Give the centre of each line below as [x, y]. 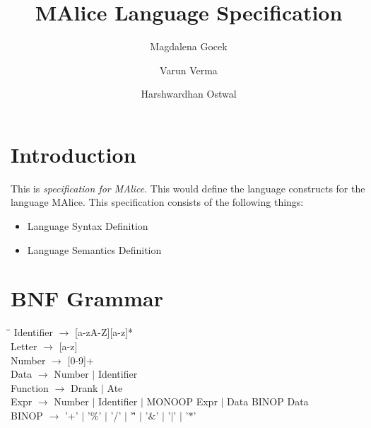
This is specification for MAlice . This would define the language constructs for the [188, 188]
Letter [24, 346]
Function [30, 387]
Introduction [73, 154]
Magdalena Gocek [189, 46]
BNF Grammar [87, 298]
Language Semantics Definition [94, 249]
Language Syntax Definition [88, 226]
